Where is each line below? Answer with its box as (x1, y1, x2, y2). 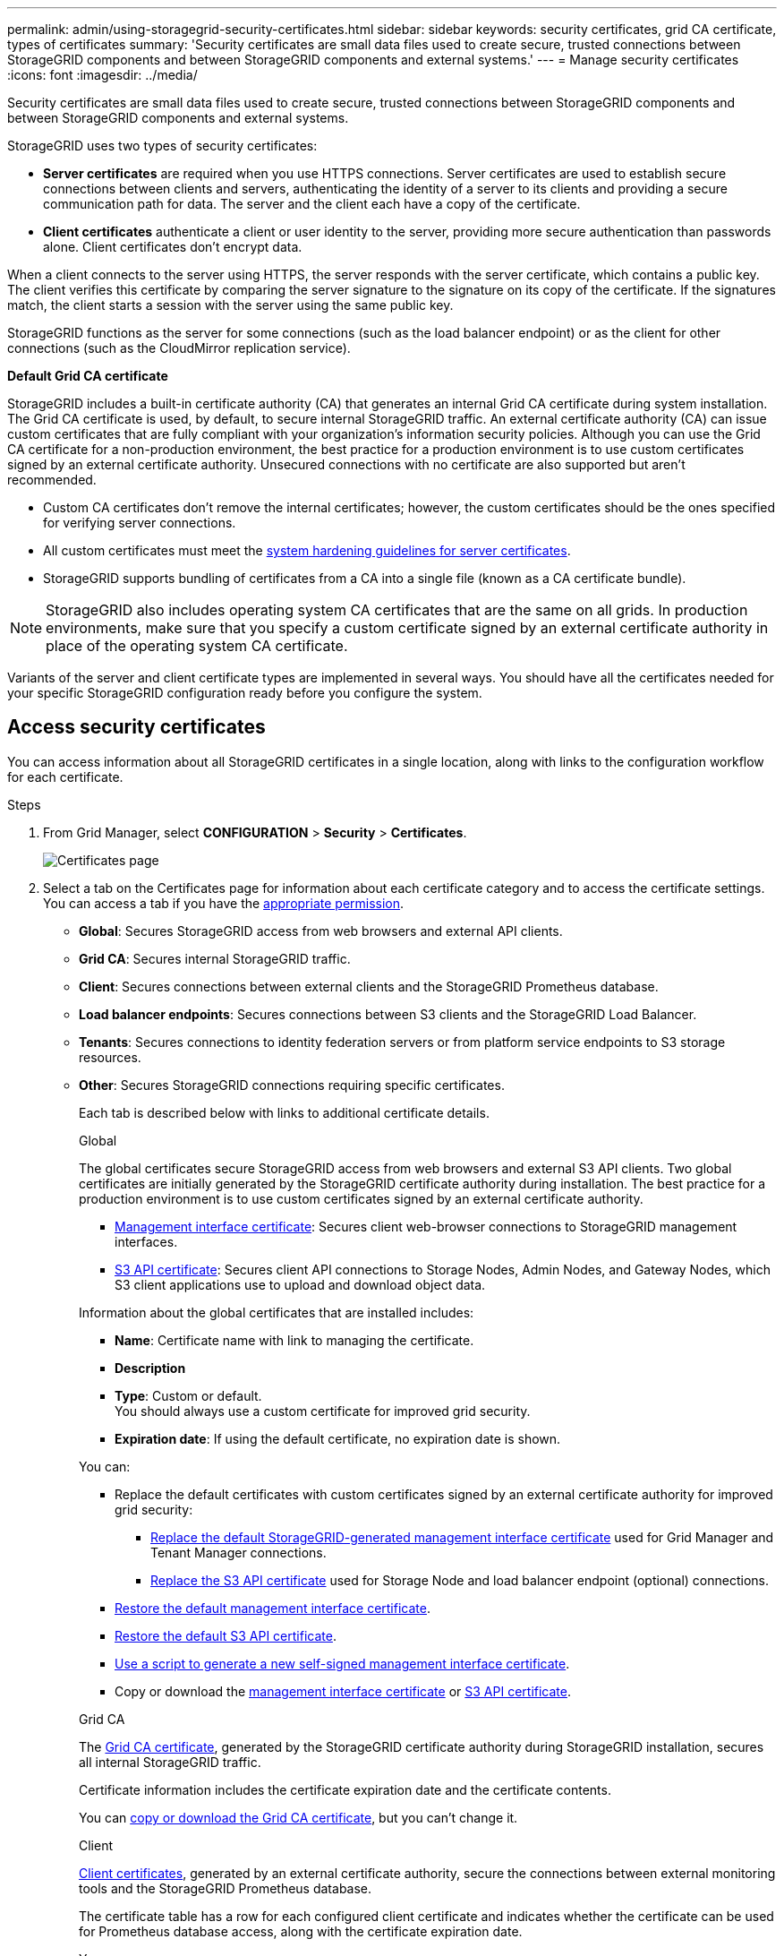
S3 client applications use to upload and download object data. (115, 1276, 486, 1292)
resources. (79, 1049, 141, 1065)
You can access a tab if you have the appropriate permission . (43, 895, 405, 911)
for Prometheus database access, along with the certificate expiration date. (79, 1923, 523, 1939)
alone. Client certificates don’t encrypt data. (43, 239, 303, 254)
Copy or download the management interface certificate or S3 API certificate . (115, 1683, 571, 1699)
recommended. (7, 472, 97, 487)
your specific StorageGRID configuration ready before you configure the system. (7, 685, 482, 700)
